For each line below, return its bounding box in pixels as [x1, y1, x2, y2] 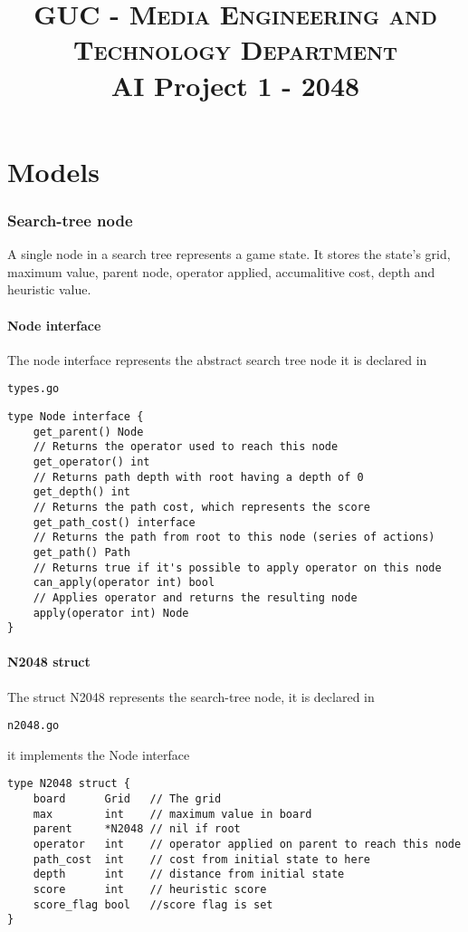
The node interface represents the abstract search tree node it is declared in [7, 350, 427, 369]
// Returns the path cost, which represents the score [33, 500, 370, 514]
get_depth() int [33, 485, 131, 499]
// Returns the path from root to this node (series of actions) [33, 531, 435, 544]
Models [7, 152, 100, 189]
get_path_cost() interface [33, 515, 196, 529]
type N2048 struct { [7, 777, 131, 791]
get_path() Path [33, 545, 131, 559]
